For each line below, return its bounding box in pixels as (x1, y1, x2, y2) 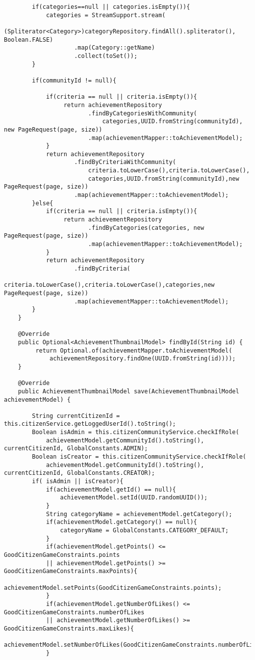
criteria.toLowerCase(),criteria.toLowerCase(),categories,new (4, 281, 215, 289)
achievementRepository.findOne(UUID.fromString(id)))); (50, 355, 236, 362)
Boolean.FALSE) (4, 36, 53, 43)
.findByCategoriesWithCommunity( (88, 110, 197, 117)
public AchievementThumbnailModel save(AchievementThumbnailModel (18, 387, 239, 395)
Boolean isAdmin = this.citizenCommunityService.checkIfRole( (32, 429, 239, 436)
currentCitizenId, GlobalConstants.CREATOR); (4, 469, 155, 477)
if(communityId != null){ (32, 77, 117, 84)
